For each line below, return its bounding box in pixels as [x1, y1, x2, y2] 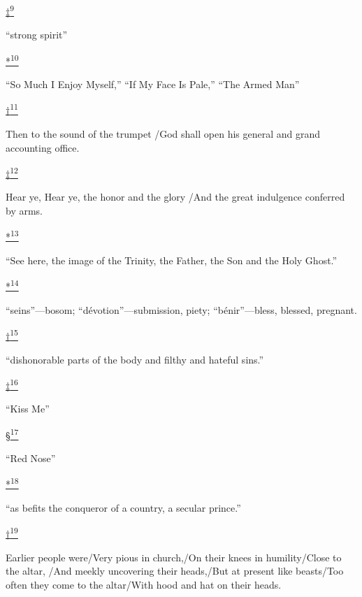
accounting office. [6, 140, 80, 154]
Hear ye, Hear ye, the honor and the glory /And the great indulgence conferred [6, 189, 345, 204]
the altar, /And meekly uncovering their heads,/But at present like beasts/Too [6, 563, 344, 578]
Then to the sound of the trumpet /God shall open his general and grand [6, 126, 321, 141]
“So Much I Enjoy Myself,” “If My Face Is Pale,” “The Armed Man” [6, 77, 300, 92]
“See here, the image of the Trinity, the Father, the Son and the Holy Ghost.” [6, 252, 338, 267]
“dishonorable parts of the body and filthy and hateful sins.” [6, 352, 264, 366]
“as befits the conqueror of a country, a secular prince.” [6, 501, 241, 515]
